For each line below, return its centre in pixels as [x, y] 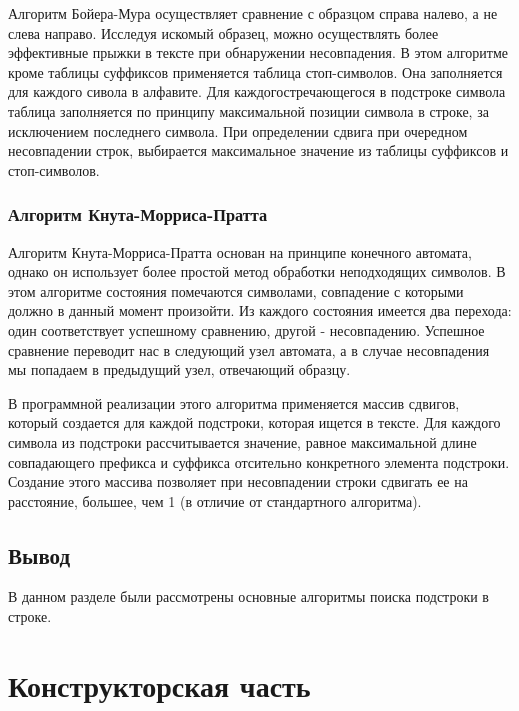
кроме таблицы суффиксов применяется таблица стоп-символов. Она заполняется [255, 71]
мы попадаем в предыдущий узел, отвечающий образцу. [179, 369]
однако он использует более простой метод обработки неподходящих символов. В [257, 271]
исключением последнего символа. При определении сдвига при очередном [238, 130]
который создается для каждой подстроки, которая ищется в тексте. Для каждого [254, 422]
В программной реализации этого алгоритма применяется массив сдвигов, [234, 402]
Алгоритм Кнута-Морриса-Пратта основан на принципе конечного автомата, [240, 251]
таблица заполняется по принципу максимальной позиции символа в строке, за [248, 110]
